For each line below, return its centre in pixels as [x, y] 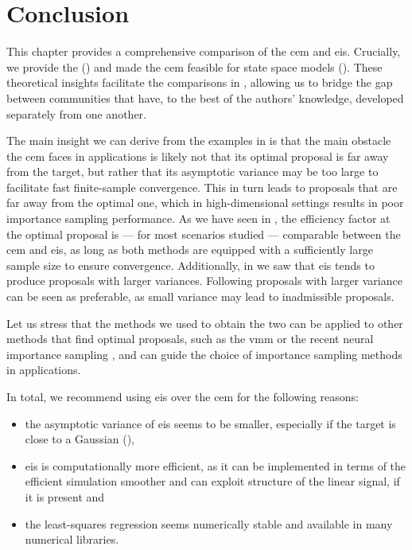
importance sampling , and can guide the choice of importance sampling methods [204, 354]
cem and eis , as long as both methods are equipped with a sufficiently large [190, 250]
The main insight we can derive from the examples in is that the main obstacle [199, 140]
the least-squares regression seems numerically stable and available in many [209, 523]
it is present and [65, 496]
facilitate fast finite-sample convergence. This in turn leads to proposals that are [202, 187]
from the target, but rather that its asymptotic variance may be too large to [192, 172]
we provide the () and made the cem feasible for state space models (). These [194, 66]
